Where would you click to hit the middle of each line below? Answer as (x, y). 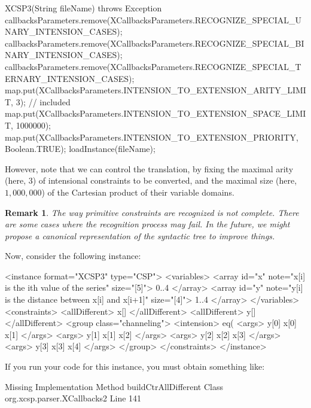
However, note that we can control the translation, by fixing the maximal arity (149, 168)
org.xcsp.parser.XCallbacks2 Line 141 (73, 398)
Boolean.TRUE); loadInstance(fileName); (80, 149)
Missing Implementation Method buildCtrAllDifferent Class (114, 386)
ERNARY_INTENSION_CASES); (70, 78)
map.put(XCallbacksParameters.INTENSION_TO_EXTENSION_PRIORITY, (152, 137)
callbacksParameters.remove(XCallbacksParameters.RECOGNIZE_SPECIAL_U (153, 19)
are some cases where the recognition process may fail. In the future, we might (147, 224)
